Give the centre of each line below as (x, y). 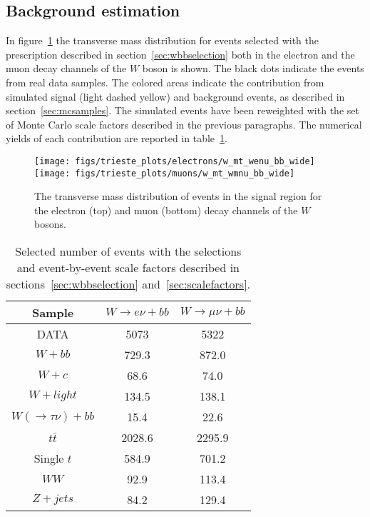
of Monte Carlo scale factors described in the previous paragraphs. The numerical (184, 124)
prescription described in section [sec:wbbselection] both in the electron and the (180, 54)
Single (49, 458)
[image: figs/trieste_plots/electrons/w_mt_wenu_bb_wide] (175, 161)
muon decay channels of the (66, 68)
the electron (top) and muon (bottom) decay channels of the (166, 210)
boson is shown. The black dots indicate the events (253, 68)
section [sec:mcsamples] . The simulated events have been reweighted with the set (183, 110)
